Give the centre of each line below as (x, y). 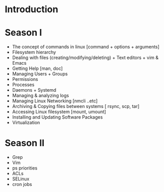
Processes (23, 85)
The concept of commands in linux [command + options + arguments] (86, 47)
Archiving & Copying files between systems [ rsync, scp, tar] (76, 106)
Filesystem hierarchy (34, 52)
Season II (25, 143)
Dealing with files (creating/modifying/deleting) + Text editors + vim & (85, 58)
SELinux (21, 179)
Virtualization (26, 123)
